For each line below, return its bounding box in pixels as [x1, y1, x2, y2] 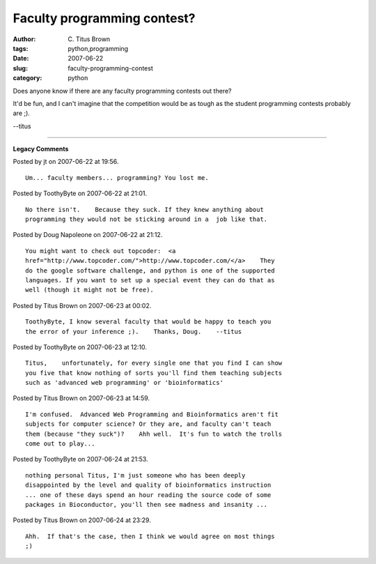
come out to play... [25, 440, 95, 448]
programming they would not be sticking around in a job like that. [25, 215, 268, 223]
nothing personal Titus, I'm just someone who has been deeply [25, 471, 246, 479]
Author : [13, 35, 36, 43]
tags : [13, 44, 29, 52]
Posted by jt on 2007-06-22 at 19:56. [13, 158, 119, 166]
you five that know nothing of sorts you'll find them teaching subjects [25, 369, 283, 376]
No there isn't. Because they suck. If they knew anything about [25, 206, 264, 213]
